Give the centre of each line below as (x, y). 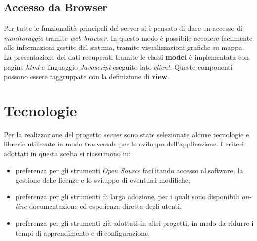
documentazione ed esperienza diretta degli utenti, (105, 206)
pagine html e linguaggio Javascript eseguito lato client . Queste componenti (118, 67)
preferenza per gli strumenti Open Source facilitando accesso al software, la (129, 170)
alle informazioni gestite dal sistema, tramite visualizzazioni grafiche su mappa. (124, 47)
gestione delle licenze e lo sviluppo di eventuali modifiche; (103, 180)
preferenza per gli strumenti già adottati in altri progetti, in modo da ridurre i (134, 223)
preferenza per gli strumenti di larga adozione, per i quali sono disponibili (127, 196)
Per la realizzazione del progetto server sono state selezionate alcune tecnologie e (127, 134)
